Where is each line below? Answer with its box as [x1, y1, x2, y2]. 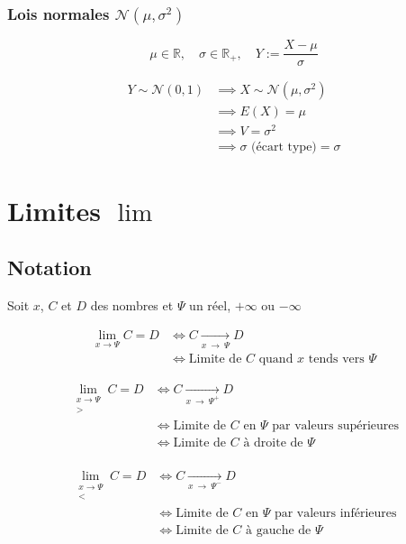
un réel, [189, 296, 231, 315]
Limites [7, 191, 102, 228]
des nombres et [90, 296, 174, 315]
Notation [7, 254, 92, 281]
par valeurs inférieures [274, 506, 397, 520]
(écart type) [251, 141, 317, 154]
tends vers [308, 352, 365, 365]
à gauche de [245, 523, 311, 537]
